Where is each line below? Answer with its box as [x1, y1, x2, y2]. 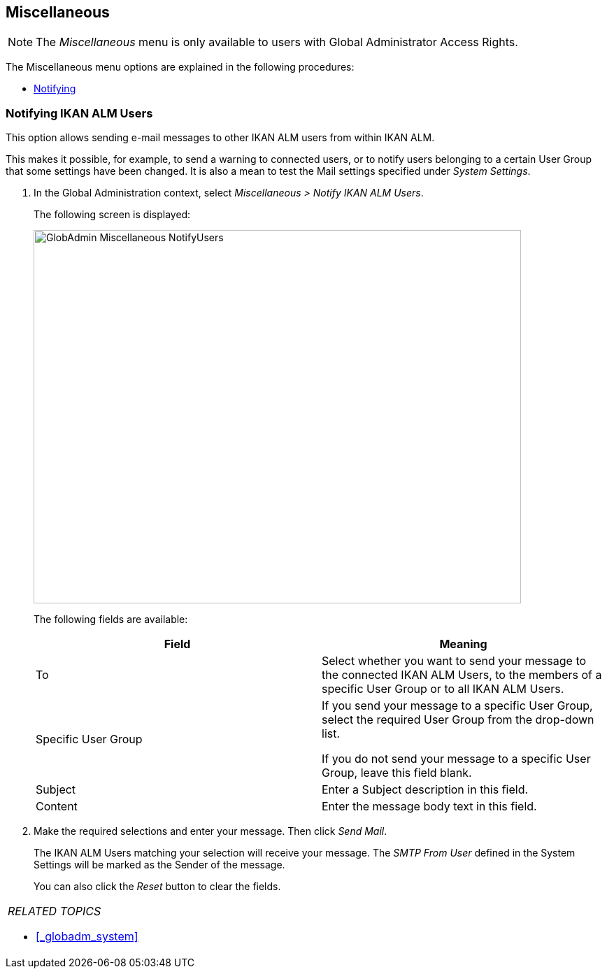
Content [36, 799, 78, 814]
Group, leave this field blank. [322, 766, 472, 780]
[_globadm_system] [36, 929, 138, 944]
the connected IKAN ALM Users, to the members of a [322, 668, 602, 682]
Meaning [439, 637, 487, 652]
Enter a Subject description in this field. [322, 782, 529, 797]
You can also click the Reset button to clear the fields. [34, 880, 281, 893]
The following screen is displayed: [34, 208, 191, 221]
